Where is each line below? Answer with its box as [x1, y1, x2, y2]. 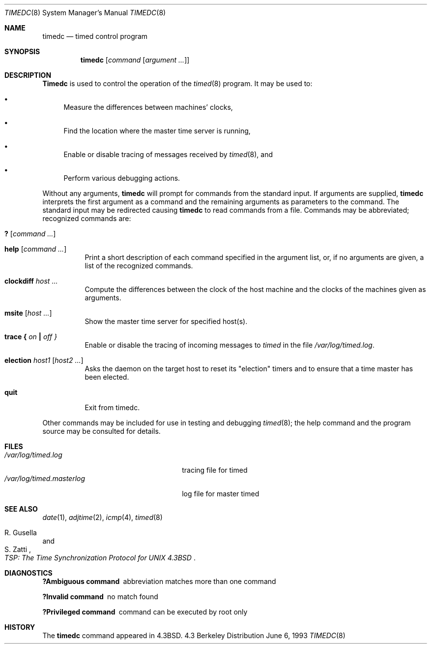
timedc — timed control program [42, 32, 148, 40]
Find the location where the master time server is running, [63, 127, 251, 135]
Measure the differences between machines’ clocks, [63, 103, 233, 111]
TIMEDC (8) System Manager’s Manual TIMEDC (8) [4, 8, 166, 17]
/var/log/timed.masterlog [4, 474, 86, 483]
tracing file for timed [182, 466, 248, 474]
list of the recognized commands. [85, 261, 193, 270]
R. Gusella [4, 528, 37, 537]
